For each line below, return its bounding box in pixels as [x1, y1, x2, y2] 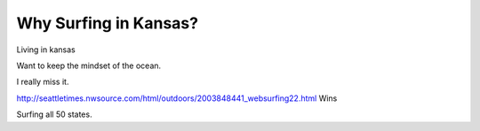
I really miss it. [16, 76, 69, 88]
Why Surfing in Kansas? [16, 13, 199, 33]
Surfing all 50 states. [16, 109, 92, 119]
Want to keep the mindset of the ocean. [16, 60, 162, 71]
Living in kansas [16, 44, 76, 55]
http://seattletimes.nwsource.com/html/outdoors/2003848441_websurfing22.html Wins [16, 93, 338, 104]
